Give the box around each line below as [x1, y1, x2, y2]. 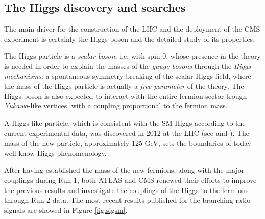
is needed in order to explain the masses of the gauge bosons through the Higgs [4, 60, 251, 71]
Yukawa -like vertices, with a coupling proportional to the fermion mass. [4, 100, 228, 111]
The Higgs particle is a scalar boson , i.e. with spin [4, 50, 160, 61]
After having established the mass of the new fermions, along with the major [4, 165, 245, 175]
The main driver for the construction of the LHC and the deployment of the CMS [4, 23, 260, 34]
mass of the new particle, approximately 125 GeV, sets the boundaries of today [4, 138, 251, 148]
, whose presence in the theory [166, 50, 261, 61]
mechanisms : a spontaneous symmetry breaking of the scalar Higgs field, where [4, 70, 251, 81]
